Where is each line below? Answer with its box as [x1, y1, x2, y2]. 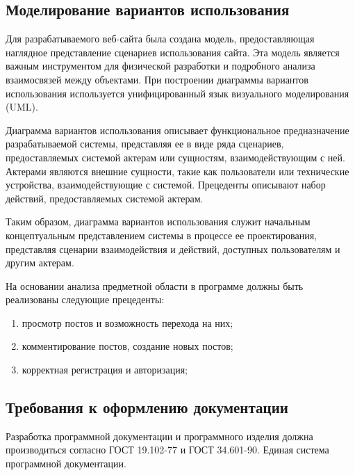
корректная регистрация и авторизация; [22, 362, 188, 377]
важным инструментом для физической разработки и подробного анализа [6, 58, 315, 73]
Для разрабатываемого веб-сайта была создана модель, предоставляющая [6, 31, 315, 46]
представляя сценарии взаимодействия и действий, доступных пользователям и [6, 241, 340, 256]
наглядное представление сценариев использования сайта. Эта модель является [6, 45, 340, 59]
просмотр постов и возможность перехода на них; [22, 315, 233, 330]
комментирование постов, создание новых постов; [22, 339, 233, 353]
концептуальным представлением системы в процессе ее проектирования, [6, 227, 317, 242]
